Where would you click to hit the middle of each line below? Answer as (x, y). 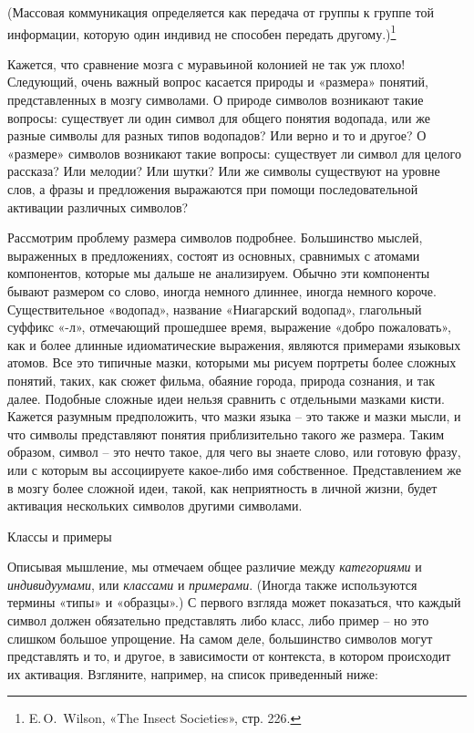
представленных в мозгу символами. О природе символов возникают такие (216, 100)
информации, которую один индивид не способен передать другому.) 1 (202, 32)
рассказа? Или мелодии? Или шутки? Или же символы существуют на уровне (224, 171)
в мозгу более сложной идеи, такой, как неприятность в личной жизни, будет (222, 487)
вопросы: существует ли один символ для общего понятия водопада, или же (219, 117)
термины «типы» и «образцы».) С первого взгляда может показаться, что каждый (234, 602)
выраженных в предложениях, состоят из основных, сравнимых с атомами (214, 255)
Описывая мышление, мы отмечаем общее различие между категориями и (215, 567)
